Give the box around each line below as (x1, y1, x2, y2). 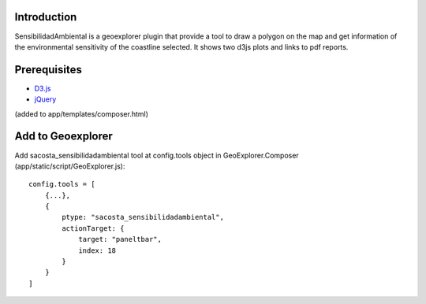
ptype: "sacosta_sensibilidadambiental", (62, 213, 225, 222)
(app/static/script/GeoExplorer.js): (14, 161, 125, 171)
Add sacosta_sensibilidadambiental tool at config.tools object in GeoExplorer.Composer (14, 150, 299, 160)
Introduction (14, 10, 77, 24)
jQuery (34, 95, 57, 104)
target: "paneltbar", (78, 235, 162, 244)
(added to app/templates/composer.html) (14, 109, 149, 118)
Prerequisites (14, 63, 82, 76)
